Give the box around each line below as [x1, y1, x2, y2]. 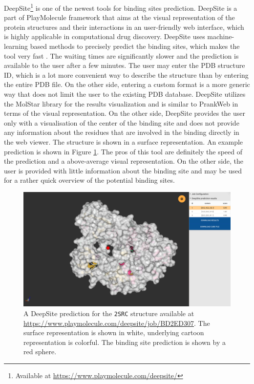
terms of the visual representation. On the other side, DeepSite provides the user [4, 108, 245, 118]
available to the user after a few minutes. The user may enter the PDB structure [4, 60, 245, 70]
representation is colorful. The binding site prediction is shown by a [23, 337, 226, 347]
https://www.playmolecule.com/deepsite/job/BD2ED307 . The [23, 318, 210, 328]
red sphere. [23, 346, 57, 357]
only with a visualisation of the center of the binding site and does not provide [4, 117, 239, 128]
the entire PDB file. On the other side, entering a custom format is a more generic [4, 79, 250, 89]
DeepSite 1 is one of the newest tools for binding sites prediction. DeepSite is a [4, 1, 237, 13]
